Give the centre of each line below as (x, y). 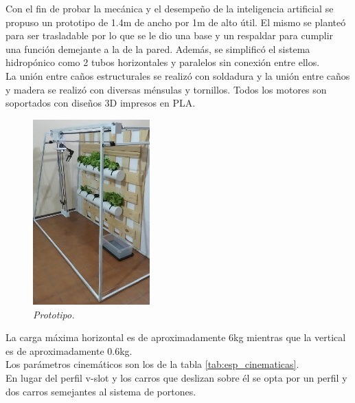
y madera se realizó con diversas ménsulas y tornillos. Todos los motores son (166, 89)
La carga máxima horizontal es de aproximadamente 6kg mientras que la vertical (176, 337)
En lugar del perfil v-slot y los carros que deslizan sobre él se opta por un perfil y (176, 377)
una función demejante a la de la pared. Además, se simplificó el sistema (158, 48)
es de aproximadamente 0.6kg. (69, 350)
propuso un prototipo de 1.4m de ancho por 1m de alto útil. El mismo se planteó (176, 22)
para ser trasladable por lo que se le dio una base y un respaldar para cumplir (170, 35)
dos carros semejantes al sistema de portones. (101, 391)
